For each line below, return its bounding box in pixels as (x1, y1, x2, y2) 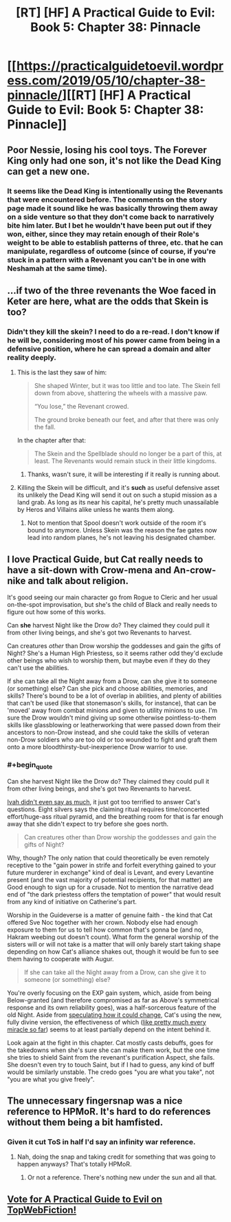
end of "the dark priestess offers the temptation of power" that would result (7, 890, 221, 899)
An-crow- (173, 564, 217, 576)
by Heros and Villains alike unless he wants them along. (16, 506, 175, 514)
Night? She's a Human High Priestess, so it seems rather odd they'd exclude (7, 649, 223, 657)
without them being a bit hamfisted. (7, 1116, 164, 1128)
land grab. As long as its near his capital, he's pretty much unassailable (16, 498, 219, 506)
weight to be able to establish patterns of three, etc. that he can (7, 237, 223, 247)
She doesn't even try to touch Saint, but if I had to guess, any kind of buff (7, 1060, 215, 1069)
